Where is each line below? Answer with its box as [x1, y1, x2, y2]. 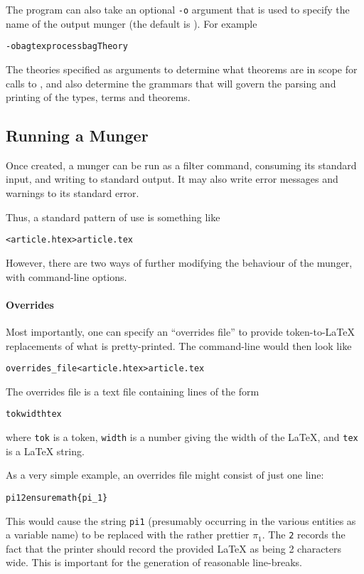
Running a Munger [6, 124, 149, 147]
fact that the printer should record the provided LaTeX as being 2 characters [6, 541, 342, 556]
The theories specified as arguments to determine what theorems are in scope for [6, 61, 358, 76]
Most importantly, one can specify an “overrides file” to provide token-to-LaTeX [6, 324, 355, 339]
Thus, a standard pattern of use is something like [6, 209, 220, 224]
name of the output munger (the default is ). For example [6, 16, 257, 31]
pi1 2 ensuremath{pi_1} [6, 492, 108, 503]
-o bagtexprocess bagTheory [6, 41, 128, 52]
